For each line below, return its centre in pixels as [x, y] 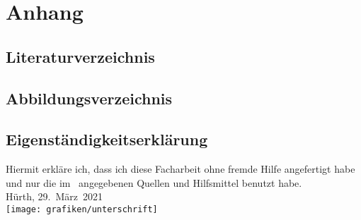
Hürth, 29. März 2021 [54, 196]
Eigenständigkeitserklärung [107, 139]
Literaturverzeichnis [80, 56]
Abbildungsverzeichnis [89, 98]
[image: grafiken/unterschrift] [82, 209]
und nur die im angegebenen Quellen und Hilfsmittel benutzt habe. [154, 182]
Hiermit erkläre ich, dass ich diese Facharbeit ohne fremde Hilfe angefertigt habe [180, 169]
